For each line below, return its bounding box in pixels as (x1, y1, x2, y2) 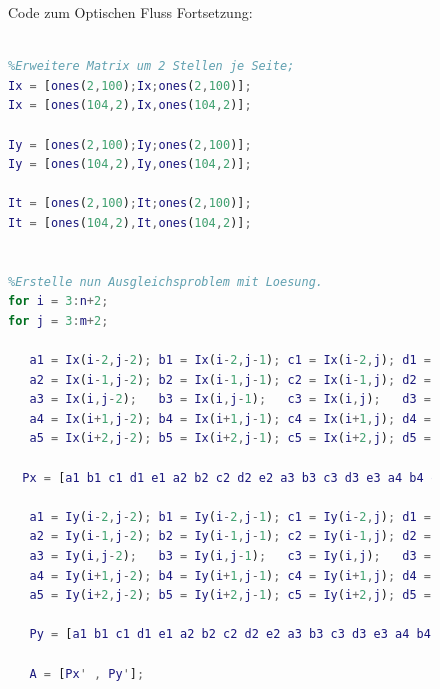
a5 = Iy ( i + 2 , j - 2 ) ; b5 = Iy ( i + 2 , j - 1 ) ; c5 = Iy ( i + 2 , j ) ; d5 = (29, 588, 431, 603)
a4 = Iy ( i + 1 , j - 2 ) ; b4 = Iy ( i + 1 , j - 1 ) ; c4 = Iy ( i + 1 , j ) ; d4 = (29, 568, 431, 583)
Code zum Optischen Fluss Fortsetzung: (8, 2, 253, 22)
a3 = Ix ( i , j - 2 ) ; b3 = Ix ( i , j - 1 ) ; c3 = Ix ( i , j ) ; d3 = (29, 392, 431, 407)
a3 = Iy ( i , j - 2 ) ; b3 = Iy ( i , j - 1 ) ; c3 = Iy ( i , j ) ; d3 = (29, 549, 431, 564)
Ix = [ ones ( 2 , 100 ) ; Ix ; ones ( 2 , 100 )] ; (8, 78, 252, 93)
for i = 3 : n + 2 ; (8, 294, 109, 309)
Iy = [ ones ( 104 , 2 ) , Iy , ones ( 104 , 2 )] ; (8, 157, 252, 172)
